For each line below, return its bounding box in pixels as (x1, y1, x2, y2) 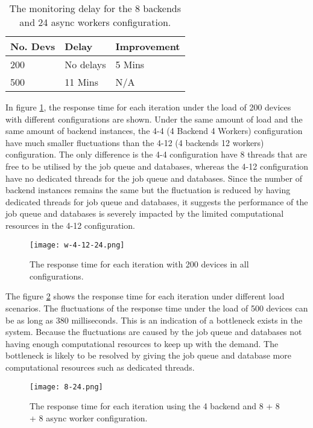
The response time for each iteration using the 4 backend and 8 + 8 (30, 400, 280, 412)
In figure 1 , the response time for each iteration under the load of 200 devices (5, 101, 291, 113)
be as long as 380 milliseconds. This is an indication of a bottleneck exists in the (5, 313, 303, 326)
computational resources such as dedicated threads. (5, 360, 195, 373)
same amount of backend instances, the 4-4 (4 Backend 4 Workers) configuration (5, 124, 303, 137)
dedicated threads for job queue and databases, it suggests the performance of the (5, 195, 308, 208)
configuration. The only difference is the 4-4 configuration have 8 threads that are (5, 148, 308, 161)
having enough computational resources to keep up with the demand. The (5, 337, 279, 350)
